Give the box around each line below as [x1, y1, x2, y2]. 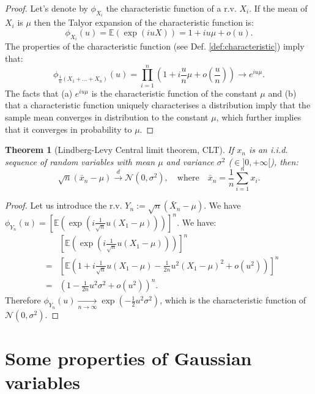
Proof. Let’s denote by [5, 2, 88, 14]
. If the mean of [249, 2, 308, 14]
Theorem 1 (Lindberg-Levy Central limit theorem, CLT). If [5, 143, 234, 156]
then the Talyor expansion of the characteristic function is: [34, 16, 254, 29]
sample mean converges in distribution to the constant [5, 110, 209, 123]
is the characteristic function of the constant [91, 86, 258, 99]
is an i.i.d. [248, 143, 288, 156]
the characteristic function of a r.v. [106, 2, 237, 14]
